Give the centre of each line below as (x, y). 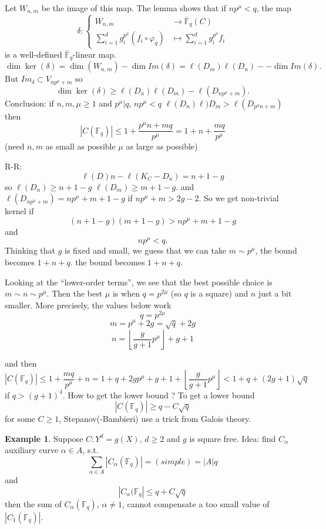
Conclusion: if (29, 103)
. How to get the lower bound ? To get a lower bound (159, 395)
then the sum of (33, 503)
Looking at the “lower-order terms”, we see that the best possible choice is (139, 282)
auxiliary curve (32, 450)
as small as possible (80, 146)
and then (21, 363)
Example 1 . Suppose (44, 438)
